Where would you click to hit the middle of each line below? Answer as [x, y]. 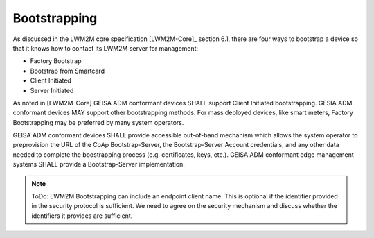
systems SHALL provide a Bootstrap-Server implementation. [99, 164]
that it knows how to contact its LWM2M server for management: [106, 48]
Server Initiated [52, 90]
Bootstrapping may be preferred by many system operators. [98, 122]
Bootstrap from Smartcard [68, 71]
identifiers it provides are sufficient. [82, 216]
